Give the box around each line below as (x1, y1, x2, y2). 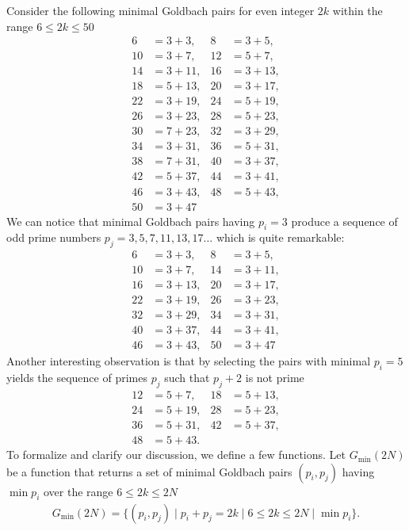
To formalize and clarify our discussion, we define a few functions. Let (6, 446, 346, 463)
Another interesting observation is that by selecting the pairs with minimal (6, 353, 371, 369)
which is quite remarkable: (216, 229, 345, 246)
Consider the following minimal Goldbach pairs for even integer (6, 2, 315, 18)
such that (164, 369, 210, 386)
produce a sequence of (291, 212, 398, 229)
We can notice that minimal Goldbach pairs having (6, 212, 255, 229)
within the (332, 2, 383, 18)
